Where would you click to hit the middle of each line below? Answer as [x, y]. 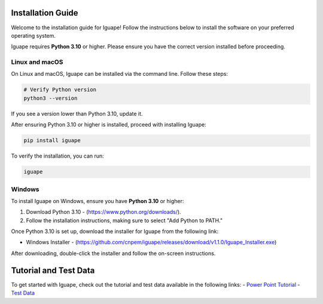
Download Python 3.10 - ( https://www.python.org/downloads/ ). [104, 212]
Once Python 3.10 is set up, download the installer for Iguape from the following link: [115, 231]
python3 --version [51, 98]
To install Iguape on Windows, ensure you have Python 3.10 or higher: [97, 201]
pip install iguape [52, 141]
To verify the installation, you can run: [57, 156]
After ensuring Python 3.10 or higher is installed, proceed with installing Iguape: [109, 125]
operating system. [33, 35]
